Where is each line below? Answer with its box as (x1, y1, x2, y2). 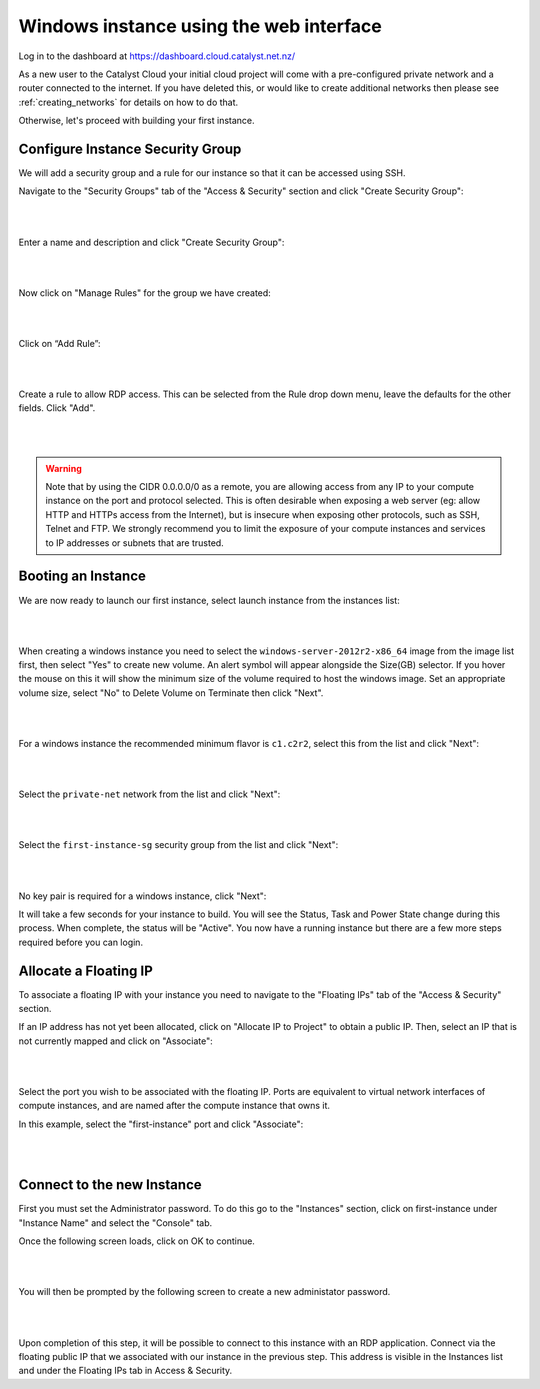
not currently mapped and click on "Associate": (18, 1035, 214, 1047)
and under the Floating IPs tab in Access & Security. (18, 1365, 233, 1377)
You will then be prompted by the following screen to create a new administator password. (18, 1286, 391, 1298)
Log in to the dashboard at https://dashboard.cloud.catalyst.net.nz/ (18, 50, 296, 62)
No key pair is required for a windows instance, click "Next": (18, 890, 267, 902)
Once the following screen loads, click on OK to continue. (18, 1235, 255, 1247)
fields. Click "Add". (18, 402, 96, 414)
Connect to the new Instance (18, 1176, 202, 1194)
